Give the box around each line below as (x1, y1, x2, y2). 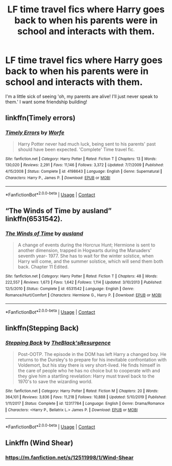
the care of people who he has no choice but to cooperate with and (17, 367, 160, 373)
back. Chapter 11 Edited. (17, 263, 69, 270)
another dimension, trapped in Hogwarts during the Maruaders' (17, 247, 152, 253)
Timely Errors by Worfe (5, 129, 65, 136)
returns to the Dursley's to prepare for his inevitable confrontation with (17, 356, 167, 363)
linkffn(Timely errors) (5, 114, 76, 122)
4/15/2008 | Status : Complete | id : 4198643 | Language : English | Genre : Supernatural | (5, 169, 162, 174)
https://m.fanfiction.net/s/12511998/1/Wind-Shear (5, 454, 134, 461)
